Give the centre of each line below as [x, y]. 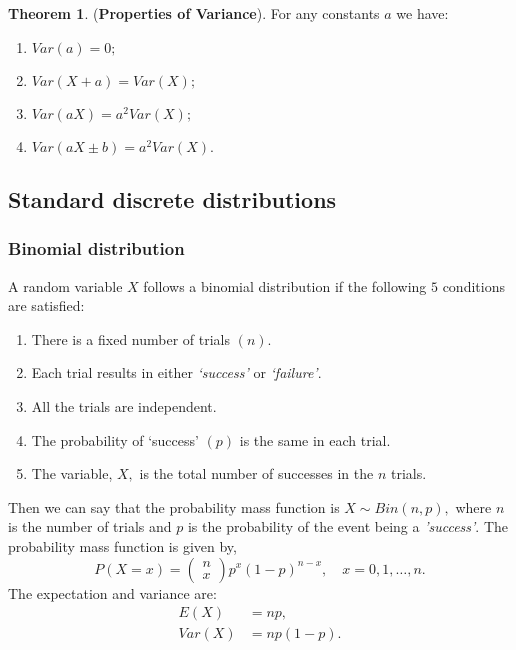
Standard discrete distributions [172, 198]
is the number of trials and [90, 526]
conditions [473, 285]
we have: [422, 13]
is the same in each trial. [315, 439]
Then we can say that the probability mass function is [174, 506]
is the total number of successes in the [256, 473]
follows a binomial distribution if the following [285, 285]
